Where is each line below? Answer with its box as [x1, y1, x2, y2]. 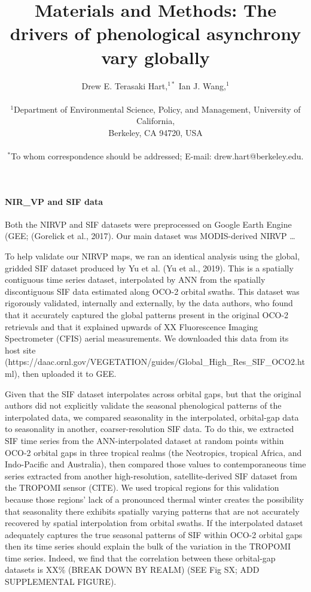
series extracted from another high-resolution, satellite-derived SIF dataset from [5, 469, 297, 482]
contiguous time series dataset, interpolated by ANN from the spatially [5, 273, 266, 286]
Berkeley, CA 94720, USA [108, 126, 203, 138]
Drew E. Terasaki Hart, [81, 79, 168, 92]
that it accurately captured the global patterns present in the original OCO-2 [5, 309, 289, 321]
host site [5, 343, 36, 356]
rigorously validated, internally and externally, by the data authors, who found [5, 297, 293, 309]
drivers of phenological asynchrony [10, 21, 301, 46]
